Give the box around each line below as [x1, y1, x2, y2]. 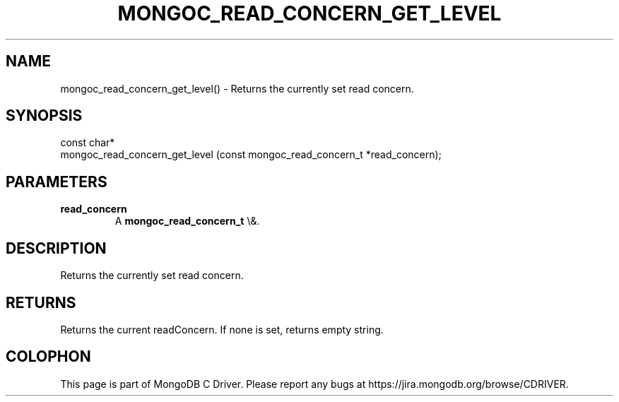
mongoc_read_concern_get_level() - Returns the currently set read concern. [60, 82, 414, 95]
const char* [60, 136, 115, 149]
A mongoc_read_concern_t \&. [114, 215, 260, 227]
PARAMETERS [6, 172, 107, 191]
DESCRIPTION [6, 239, 107, 257]
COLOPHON [6, 348, 91, 366]
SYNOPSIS [6, 107, 83, 125]
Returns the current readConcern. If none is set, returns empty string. [60, 323, 384, 336]
